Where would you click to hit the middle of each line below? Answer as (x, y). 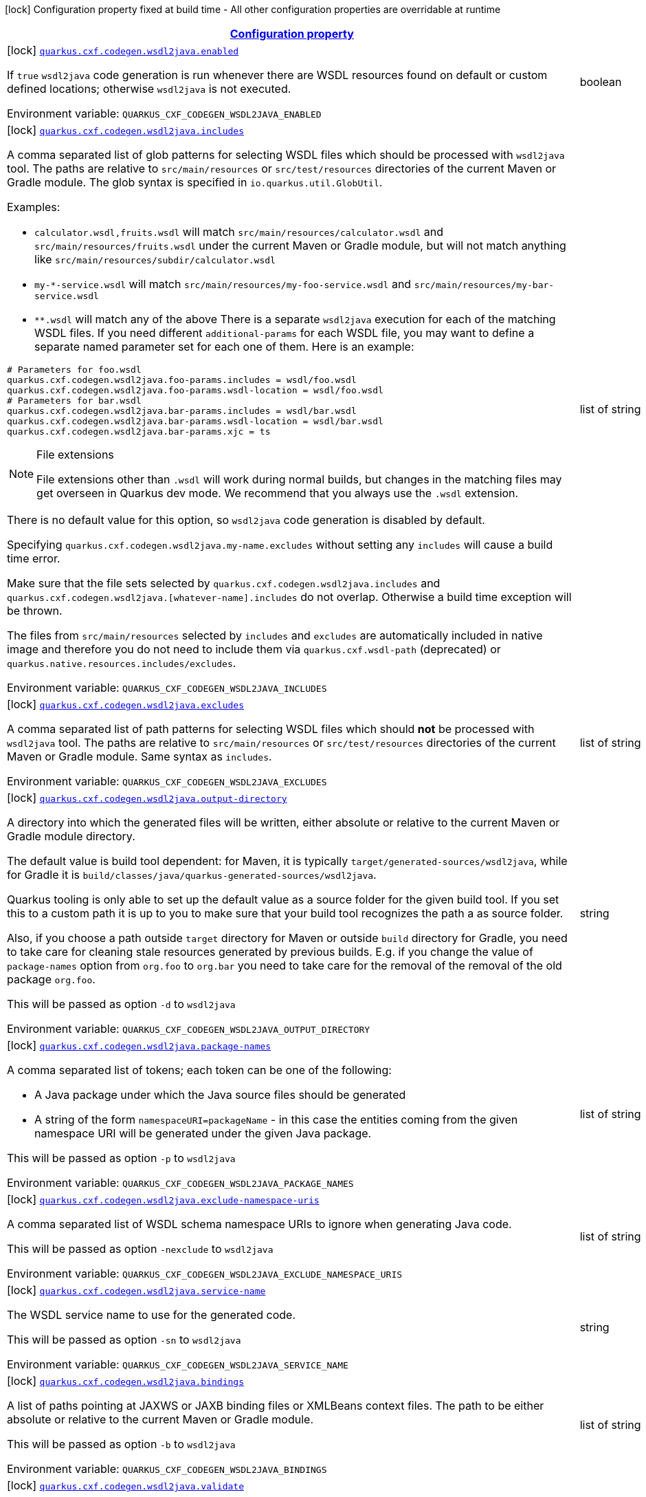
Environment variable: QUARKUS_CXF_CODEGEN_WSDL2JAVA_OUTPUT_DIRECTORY (189, 1029)
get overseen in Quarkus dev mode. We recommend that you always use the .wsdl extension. (278, 493)
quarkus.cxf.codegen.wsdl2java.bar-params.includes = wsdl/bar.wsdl (182, 411)
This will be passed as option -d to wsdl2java (121, 1004)
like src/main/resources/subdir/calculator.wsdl (155, 259)
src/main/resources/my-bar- (484, 285)
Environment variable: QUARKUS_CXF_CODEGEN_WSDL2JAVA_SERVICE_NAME (178, 1364)
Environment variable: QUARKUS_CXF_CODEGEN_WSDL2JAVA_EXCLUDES (167, 781)
